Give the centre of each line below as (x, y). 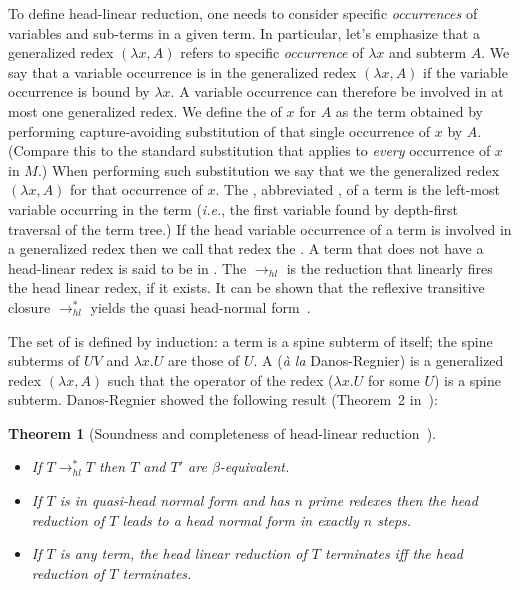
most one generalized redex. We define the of (145, 110)
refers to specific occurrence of (272, 52)
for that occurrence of (136, 189)
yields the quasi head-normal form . (200, 306)
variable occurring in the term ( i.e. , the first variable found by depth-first (233, 208)
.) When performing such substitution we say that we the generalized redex (268, 169)
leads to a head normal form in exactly (240, 519)
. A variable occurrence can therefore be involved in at (337, 91)
